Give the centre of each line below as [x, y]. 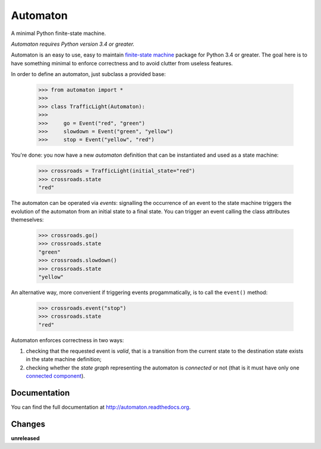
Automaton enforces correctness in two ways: [67, 340]
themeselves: [27, 219]
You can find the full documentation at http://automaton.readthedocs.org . [101, 407]
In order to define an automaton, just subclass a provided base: [89, 74]
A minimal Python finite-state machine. [59, 33]
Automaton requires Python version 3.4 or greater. [73, 44]
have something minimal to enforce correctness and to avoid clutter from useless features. [122, 63]
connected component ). [56, 376]
